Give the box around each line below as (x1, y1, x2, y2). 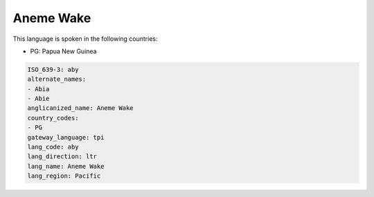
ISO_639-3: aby (27, 66, 79, 73)
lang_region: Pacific (27, 172, 101, 180)
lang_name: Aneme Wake (27, 162, 105, 170)
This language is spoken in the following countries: (12, 35, 158, 43)
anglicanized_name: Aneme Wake (27, 104, 134, 112)
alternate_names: (27, 75, 87, 83)
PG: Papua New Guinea (30, 47, 97, 55)
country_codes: (27, 114, 79, 122)
